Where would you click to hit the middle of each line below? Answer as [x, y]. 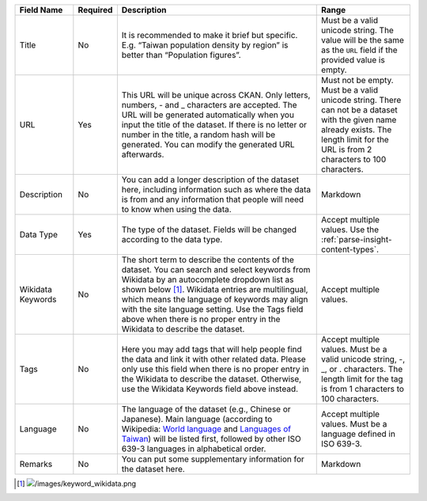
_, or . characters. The [362, 369]
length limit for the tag [362, 379]
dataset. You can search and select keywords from [216, 269]
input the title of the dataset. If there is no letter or [214, 125]
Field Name [41, 10]
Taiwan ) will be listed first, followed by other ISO [211, 439]
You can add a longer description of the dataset [210, 180]
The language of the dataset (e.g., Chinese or [206, 409]
